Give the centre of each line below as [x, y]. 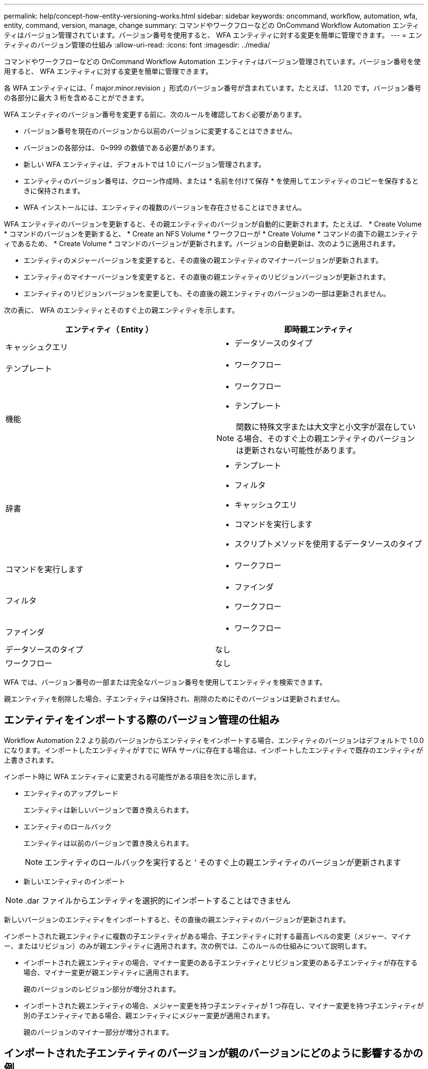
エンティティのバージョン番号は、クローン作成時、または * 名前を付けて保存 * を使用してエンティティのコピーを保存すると [221, 181]
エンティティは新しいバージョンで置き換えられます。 [108, 810]
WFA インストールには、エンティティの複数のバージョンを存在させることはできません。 [165, 207]
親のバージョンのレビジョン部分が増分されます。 [102, 989]
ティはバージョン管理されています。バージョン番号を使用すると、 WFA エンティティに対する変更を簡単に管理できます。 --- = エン [213, 35]
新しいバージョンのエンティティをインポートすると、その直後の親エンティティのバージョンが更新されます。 [177, 919]
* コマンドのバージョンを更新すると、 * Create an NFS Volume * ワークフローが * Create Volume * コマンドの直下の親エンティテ [211, 234]
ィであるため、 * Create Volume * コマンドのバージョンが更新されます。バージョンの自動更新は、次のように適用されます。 [202, 244]
